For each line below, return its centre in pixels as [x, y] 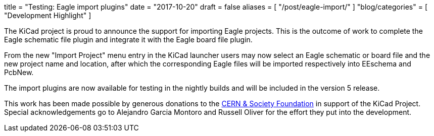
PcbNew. [19, 72]
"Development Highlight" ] [48, 15]
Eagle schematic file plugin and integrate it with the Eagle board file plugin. [128, 40]
